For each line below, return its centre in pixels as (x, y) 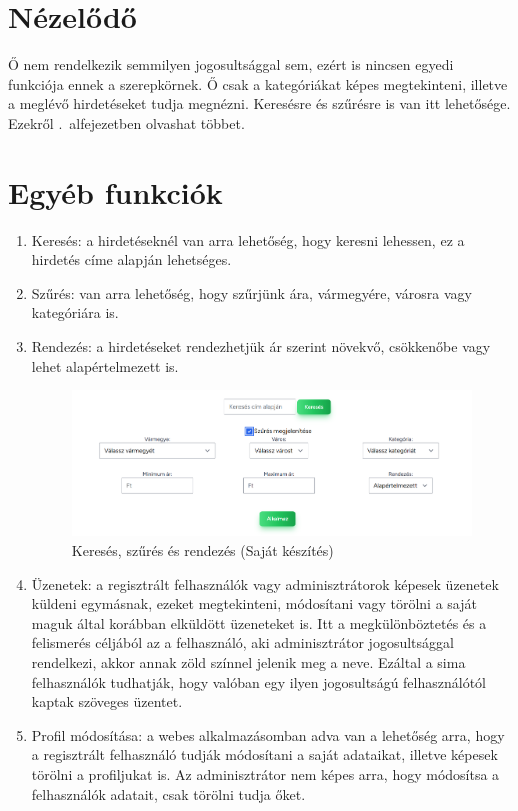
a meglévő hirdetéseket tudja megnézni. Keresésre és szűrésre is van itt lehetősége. (259, 103)
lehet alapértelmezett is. (105, 365)
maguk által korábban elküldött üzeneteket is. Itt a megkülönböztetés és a (259, 622)
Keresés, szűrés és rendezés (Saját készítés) (202, 550)
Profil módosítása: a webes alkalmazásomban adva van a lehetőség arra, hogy (268, 734)
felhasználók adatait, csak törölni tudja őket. (168, 793)
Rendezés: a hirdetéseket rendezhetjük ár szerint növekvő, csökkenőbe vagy (261, 346)
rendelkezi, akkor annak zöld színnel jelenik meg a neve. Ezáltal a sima (248, 662)
